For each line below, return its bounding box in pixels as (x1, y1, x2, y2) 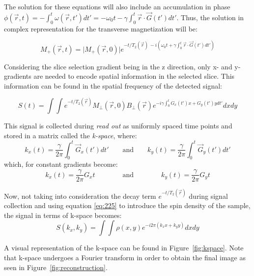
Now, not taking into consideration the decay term (4, 190, 156, 201)
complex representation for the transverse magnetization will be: (4, 23, 198, 33)
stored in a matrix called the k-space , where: (4, 130, 137, 140)
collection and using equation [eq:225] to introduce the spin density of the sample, (4, 200, 251, 211)
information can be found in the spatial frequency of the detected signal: (4, 80, 222, 91)
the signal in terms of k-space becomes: (4, 210, 122, 220)
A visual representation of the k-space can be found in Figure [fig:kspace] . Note (4, 243, 244, 253)
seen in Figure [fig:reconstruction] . (4, 262, 108, 272)
